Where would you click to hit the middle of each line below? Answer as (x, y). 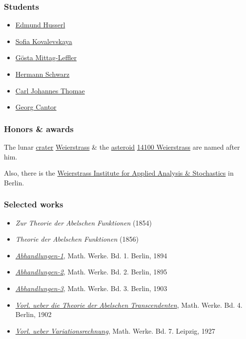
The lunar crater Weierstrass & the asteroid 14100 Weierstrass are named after (122, 147)
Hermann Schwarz (42, 74)
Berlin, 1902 (33, 314)
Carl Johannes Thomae (50, 90)
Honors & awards (39, 128)
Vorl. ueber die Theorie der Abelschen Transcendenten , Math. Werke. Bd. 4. (129, 305)
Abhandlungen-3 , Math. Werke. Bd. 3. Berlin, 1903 (91, 288)
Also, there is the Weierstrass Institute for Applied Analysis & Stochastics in (119, 173)
